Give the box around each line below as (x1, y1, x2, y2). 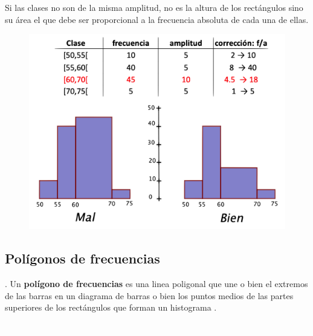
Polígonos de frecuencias (5, 249, 160, 268)
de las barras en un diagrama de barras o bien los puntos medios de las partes (5, 289, 294, 302)
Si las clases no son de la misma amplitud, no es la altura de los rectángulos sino (5, 1, 303, 13)
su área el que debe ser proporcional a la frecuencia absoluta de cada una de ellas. (5, 13, 309, 25)
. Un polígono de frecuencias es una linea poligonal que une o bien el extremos (5, 277, 308, 289)
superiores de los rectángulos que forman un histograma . (5, 301, 217, 314)
